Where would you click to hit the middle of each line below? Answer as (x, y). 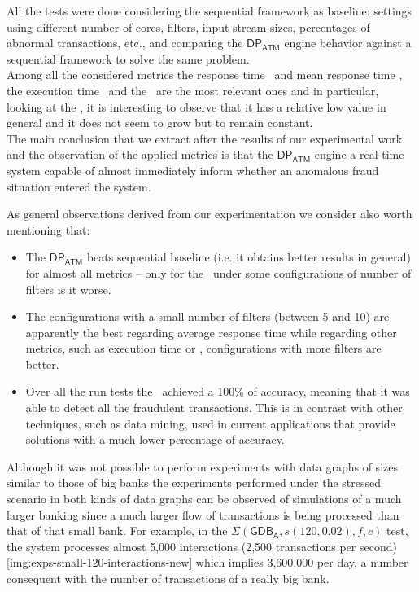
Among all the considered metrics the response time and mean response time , (205, 75)
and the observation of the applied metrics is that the (140, 154)
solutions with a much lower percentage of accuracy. (155, 439)
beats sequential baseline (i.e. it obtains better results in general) (249, 257)
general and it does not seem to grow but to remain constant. (160, 123)
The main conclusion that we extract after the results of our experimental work (205, 138)
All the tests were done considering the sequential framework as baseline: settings (209, 11)
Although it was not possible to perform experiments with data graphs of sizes (202, 466)
